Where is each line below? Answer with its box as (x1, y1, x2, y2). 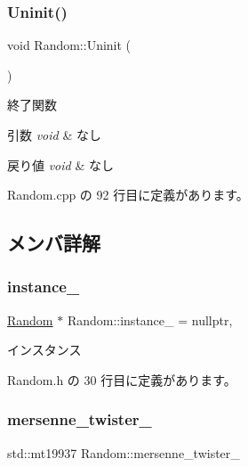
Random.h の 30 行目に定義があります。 (7, 370, 236, 389)
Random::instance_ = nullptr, (67, 310, 233, 329)
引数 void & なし (7, 126, 101, 143)
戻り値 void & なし (7, 155, 114, 174)
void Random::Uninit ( (7, 36, 132, 54)
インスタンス (7, 340, 82, 359)
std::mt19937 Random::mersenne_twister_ (7, 443, 240, 462)
